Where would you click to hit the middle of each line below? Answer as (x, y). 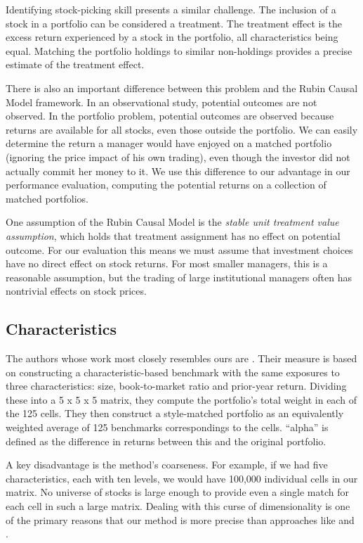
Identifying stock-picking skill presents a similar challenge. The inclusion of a (171, 9)
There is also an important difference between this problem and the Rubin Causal (182, 88)
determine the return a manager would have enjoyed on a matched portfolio (169, 143)
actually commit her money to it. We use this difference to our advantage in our (178, 171)
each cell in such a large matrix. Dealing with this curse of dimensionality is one (178, 506)
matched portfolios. (47, 198)
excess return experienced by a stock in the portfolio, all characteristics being (172, 37)
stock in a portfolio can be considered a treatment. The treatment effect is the (174, 23)
